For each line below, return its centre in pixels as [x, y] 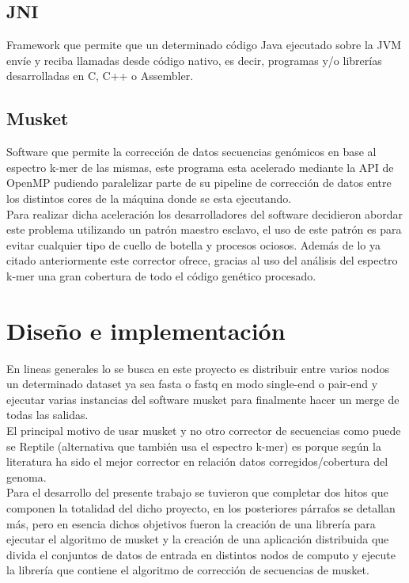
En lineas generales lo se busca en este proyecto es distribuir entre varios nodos [198, 368]
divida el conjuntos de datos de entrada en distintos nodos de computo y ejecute [201, 554]
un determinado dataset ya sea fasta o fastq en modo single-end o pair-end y [192, 384]
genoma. [27, 476]
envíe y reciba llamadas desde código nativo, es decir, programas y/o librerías [194, 60]
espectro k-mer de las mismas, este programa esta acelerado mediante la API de [200, 167]
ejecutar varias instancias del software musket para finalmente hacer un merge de [203, 399]
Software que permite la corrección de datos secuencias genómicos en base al [191, 152]
